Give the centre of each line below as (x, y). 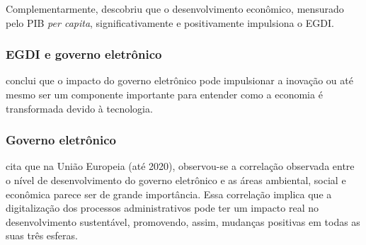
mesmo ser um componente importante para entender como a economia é (164, 94)
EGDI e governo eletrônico (84, 54)
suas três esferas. (42, 235)
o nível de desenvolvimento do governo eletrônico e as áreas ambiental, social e (176, 180)
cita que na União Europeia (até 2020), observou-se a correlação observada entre (180, 166)
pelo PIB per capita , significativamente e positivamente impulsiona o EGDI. (170, 22)
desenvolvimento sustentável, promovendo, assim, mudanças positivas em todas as (183, 221)
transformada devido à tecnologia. (79, 108)
